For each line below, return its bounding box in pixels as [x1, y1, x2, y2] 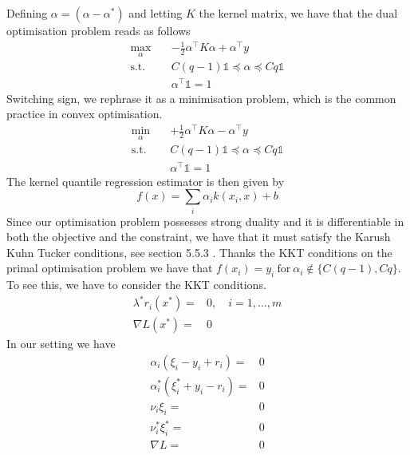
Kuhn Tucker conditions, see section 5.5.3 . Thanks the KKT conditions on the [6, 243, 392, 260]
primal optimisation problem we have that [6, 259, 213, 276]
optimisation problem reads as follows [6, 22, 191, 38]
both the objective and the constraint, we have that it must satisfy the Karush [6, 228, 391, 245]
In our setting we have [6, 335, 116, 352]
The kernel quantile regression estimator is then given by [6, 172, 285, 189]
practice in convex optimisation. [6, 105, 163, 122]
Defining [6, 5, 48, 21]
